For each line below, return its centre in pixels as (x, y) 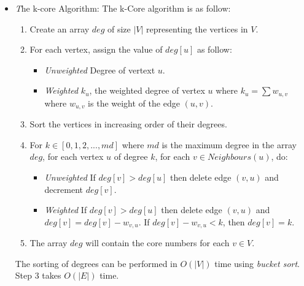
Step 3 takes (38, 275)
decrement (64, 189)
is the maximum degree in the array (229, 144)
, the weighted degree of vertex (147, 90)
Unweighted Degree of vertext (100, 70)
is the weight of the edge (134, 103)
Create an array (60, 28)
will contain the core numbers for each (158, 243)
